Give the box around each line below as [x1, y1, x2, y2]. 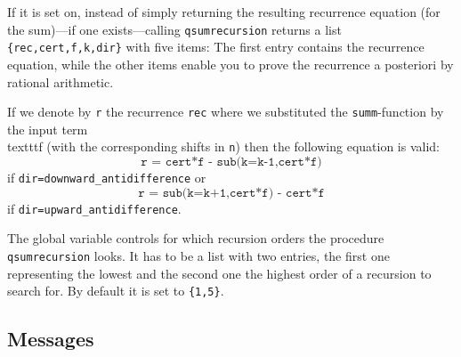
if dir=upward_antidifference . [7, 199, 182, 217]
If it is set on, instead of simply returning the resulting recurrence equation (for [7, 3, 441, 20]
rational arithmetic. [7, 72, 114, 91]
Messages [7, 325, 94, 353]
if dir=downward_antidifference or [7, 168, 206, 186]
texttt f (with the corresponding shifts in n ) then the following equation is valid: [7, 137, 440, 156]
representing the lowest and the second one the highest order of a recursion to [7, 264, 432, 282]
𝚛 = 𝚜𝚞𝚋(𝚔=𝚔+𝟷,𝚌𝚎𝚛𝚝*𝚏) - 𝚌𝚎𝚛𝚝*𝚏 [138, 186, 325, 199]
